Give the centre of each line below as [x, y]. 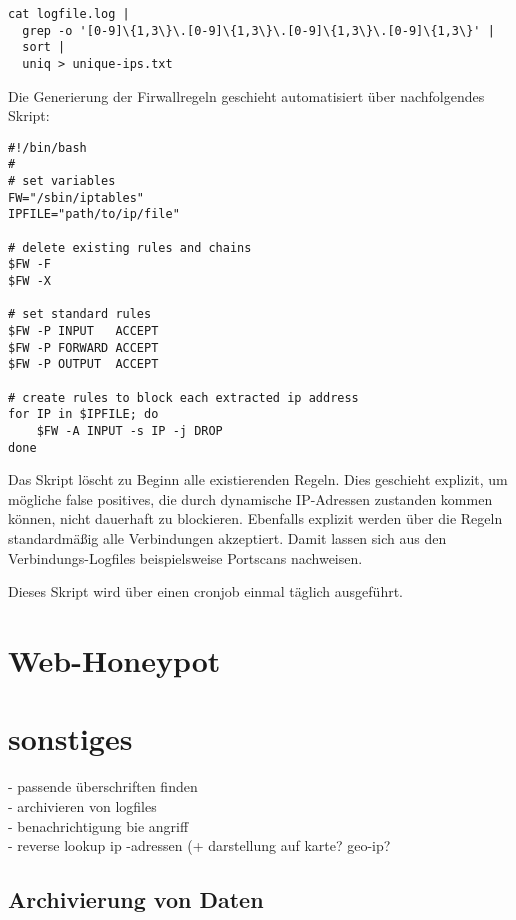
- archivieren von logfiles [82, 805]
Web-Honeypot [114, 660]
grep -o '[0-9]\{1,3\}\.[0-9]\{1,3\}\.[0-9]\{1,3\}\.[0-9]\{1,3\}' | [258, 30]
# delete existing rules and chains [130, 247]
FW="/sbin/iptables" [76, 197]
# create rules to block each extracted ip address [183, 397]
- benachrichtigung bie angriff [98, 825]
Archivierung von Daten [136, 899]
